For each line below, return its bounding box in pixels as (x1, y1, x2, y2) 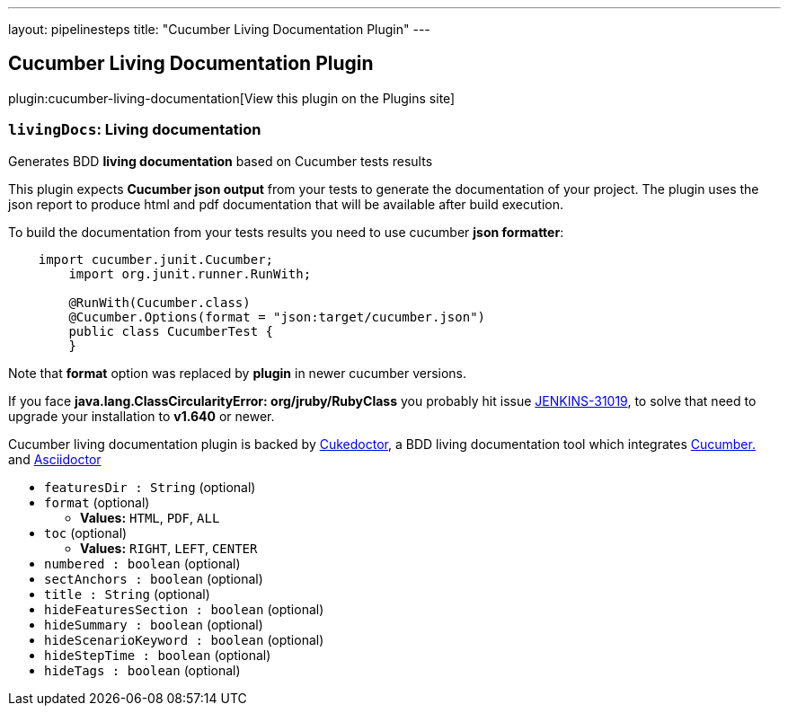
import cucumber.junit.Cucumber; (38, 251, 274, 267)
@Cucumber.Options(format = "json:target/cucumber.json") (68, 309, 486, 324)
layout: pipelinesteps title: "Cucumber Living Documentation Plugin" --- (8, 22, 430, 37)
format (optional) (44, 494, 150, 510)
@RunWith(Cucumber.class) (68, 295, 251, 310)
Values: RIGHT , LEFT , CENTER (80, 540, 258, 556)
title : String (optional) (44, 585, 210, 602)
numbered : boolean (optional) (44, 555, 241, 571)
